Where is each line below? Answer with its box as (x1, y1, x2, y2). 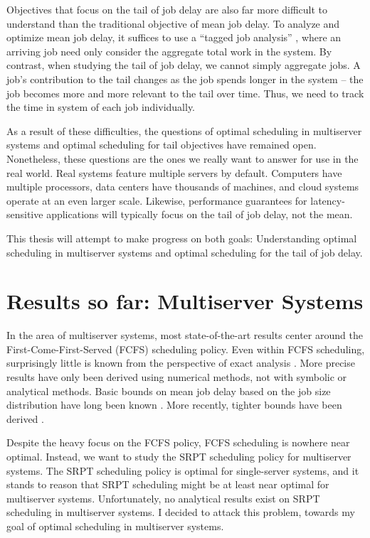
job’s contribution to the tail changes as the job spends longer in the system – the (6, 71, 364, 86)
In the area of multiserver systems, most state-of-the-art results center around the (6, 328, 363, 343)
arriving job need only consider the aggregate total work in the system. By (6, 43, 332, 58)
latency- (310, 193, 345, 208)
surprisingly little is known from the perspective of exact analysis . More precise (6, 355, 355, 370)
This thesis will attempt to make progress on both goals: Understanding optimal (6, 230, 357, 245)
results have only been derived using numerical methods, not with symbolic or (6, 370, 347, 384)
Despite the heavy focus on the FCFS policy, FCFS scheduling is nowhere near (6, 435, 350, 450)
